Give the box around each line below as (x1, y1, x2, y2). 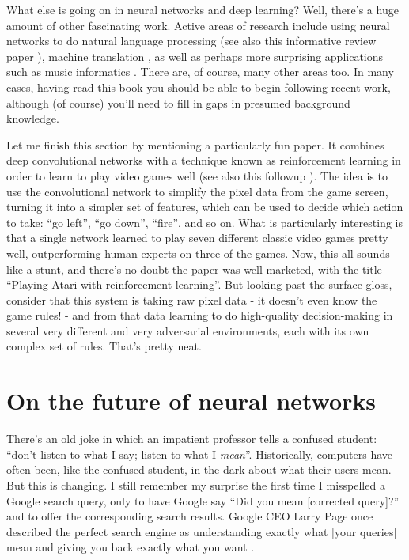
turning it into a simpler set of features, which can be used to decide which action (6, 199, 403, 215)
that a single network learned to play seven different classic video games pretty (6, 229, 388, 246)
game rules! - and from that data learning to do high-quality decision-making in (6, 307, 393, 324)
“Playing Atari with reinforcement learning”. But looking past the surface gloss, (6, 276, 392, 293)
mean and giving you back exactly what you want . (6, 539, 255, 555)
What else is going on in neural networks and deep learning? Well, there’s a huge (6, 2, 399, 17)
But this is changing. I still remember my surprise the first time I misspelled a (6, 476, 385, 493)
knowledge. (6, 110, 59, 127)
